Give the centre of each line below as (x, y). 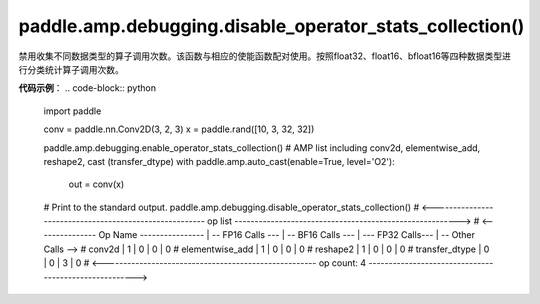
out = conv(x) (96, 184)
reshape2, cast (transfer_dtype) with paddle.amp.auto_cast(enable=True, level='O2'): (219, 161)
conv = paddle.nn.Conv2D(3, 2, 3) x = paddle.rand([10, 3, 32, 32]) (179, 129)
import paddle (72, 111)
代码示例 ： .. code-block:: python (87, 88)
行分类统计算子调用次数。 (71, 69)
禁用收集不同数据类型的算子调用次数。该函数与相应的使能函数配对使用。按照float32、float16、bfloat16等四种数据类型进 (265, 56)
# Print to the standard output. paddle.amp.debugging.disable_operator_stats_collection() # (231, 207)
